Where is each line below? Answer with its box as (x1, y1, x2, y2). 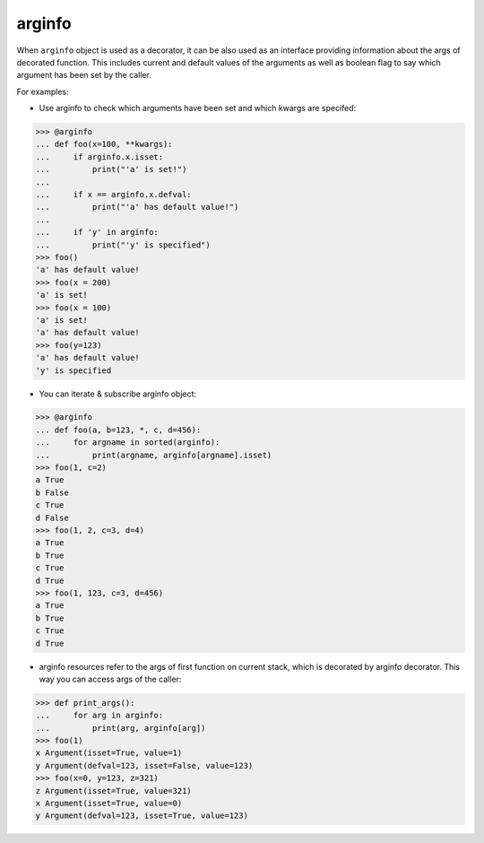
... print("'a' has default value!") (35, 202, 239, 213)
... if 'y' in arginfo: (35, 227, 159, 238)
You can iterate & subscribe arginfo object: (39, 388, 197, 399)
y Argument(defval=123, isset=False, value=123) (35, 760, 254, 770)
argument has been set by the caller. (16, 70, 152, 81)
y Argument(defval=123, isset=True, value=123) (35, 811, 248, 821)
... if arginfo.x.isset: (35, 152, 164, 161)
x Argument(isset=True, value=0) (35, 798, 183, 808)
